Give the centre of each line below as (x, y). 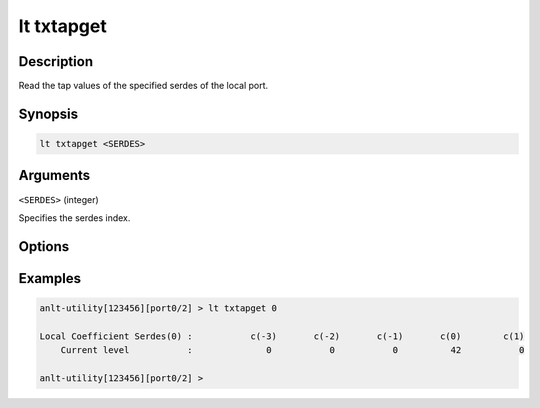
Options (44, 246)
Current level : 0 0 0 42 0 (292, 350)
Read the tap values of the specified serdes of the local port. (143, 86)
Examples (50, 278)
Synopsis (48, 113)
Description (56, 61)
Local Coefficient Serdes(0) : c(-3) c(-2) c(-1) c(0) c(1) (282, 336)
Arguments (54, 175)
